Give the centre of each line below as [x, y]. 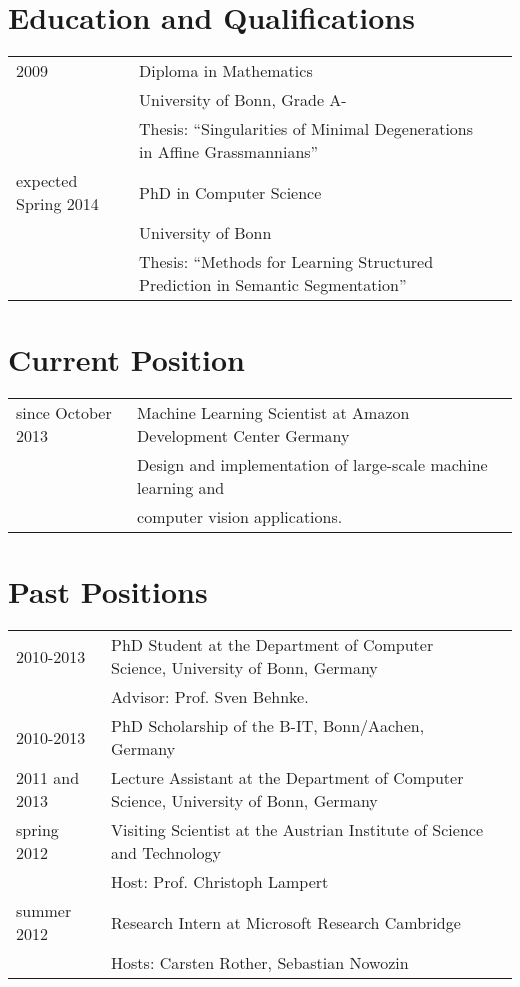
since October [64, 413]
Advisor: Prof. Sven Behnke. [210, 697]
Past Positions [108, 591]
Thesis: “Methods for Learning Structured [286, 262]
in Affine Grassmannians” [229, 152]
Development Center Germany [243, 436]
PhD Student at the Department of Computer [272, 645]
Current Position [126, 359]
